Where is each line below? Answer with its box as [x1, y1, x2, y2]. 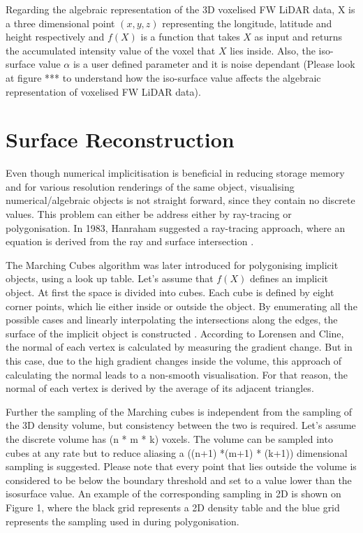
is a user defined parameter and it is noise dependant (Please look [73, 57, 355, 71]
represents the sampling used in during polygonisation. [6, 513, 239, 528]
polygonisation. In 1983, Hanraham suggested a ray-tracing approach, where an [6, 220, 346, 235]
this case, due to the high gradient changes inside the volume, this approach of [6, 353, 342, 367]
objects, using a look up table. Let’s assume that [6, 271, 214, 286]
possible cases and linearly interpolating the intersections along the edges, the [6, 312, 338, 327]
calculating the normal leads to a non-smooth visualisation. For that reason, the [6, 367, 348, 381]
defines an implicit [249, 271, 329, 286]
